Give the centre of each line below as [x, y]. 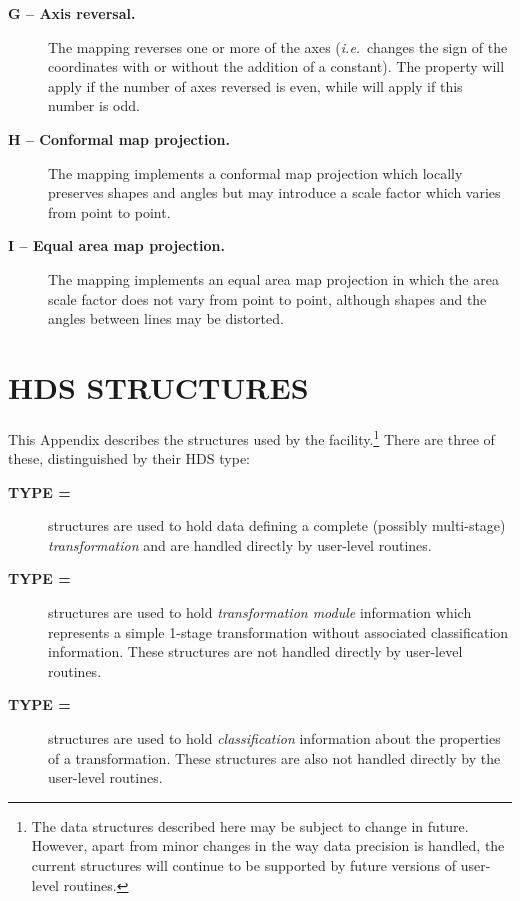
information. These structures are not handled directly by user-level [255, 651]
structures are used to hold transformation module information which [260, 612]
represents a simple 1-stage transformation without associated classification [278, 631]
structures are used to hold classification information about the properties [274, 738]
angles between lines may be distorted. [166, 318]
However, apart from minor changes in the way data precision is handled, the [268, 845]
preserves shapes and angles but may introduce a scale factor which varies [274, 192]
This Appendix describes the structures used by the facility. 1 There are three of [251, 437]
